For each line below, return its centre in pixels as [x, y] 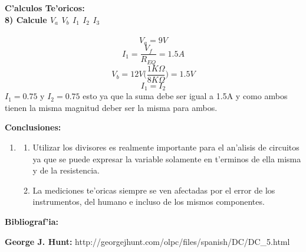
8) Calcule [26, 19]
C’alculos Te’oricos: [45, 8]
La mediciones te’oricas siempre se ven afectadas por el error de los [154, 190]
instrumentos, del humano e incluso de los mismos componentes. [149, 202]
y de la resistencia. [66, 170]
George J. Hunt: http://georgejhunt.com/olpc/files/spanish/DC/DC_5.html [147, 241]
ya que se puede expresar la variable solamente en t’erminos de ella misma [167, 158]
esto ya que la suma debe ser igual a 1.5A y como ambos [185, 96]
